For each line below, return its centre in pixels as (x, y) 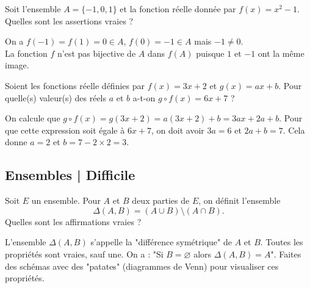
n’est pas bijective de (97, 53)
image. (17, 65)
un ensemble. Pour (66, 200)
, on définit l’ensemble (240, 200)
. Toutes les (282, 242)
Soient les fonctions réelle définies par (75, 85)
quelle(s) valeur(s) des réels (56, 97)
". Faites (286, 254)
